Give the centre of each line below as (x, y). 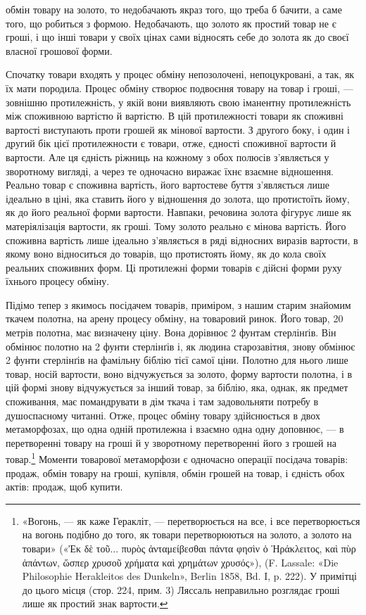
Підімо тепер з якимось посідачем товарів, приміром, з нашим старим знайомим (178, 304)
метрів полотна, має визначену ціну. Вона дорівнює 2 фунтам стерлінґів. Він (171, 332)
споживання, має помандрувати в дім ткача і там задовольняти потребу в (162, 401)
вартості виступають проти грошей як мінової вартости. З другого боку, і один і (178, 129)
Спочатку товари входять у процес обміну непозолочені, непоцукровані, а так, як (180, 74)
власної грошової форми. (59, 50)
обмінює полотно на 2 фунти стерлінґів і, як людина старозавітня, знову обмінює (181, 346)
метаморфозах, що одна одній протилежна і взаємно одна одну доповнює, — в (175, 429)
